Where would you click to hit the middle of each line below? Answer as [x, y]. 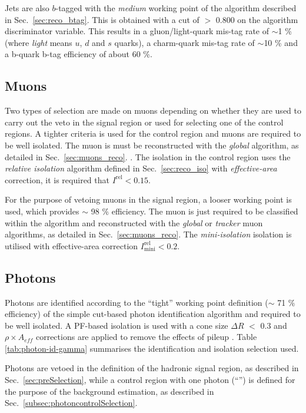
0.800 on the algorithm [257, 19]
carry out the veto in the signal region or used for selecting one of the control [144, 122]
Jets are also [27, 8]
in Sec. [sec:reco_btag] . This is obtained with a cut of [102, 19]
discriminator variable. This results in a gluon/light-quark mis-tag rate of [137, 31]
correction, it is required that [57, 179]
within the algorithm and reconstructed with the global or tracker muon [134, 222]
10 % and [281, 42]
